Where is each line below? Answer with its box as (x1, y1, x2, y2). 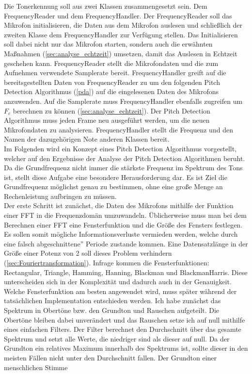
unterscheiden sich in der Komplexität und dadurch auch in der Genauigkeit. (4, 276, 232, 287)
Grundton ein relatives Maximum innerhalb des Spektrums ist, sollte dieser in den (4, 343, 248, 353)
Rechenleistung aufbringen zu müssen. (4, 191, 117, 201)
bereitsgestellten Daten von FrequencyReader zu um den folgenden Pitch (4, 77, 220, 87)
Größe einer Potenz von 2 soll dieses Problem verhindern (4, 248, 172, 258)
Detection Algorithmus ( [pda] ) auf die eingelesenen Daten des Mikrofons (4, 86, 219, 97)
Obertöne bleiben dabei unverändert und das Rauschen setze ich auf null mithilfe (4, 314, 245, 325)
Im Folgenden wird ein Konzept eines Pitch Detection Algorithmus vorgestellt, (4, 143, 237, 153)
